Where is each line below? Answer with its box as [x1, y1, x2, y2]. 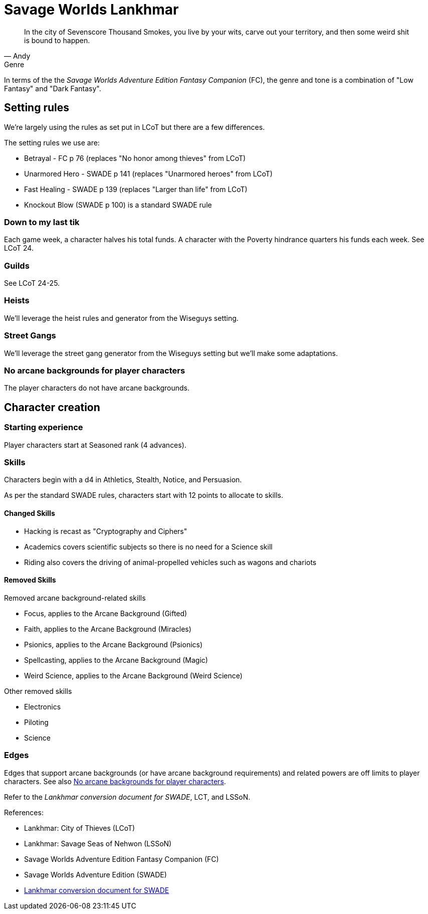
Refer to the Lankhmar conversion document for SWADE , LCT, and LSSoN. [4, 792, 251, 801]
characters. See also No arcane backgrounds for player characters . [4, 777, 226, 786]
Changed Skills [4, 508, 55, 517]
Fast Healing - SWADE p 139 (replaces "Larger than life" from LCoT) [24, 185, 248, 194]
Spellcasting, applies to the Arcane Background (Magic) [24, 655, 208, 664]
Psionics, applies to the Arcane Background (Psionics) [24, 640, 203, 649]
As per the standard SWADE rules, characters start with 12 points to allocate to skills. [4, 491, 283, 500]
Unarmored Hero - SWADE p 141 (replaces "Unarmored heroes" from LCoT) [24, 169, 273, 178]
